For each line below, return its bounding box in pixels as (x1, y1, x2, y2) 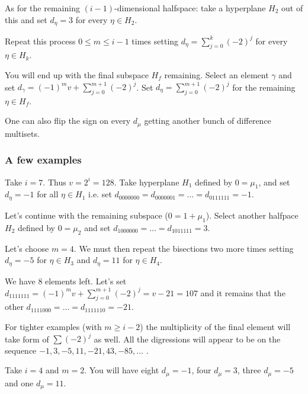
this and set (5, 13, 47, 25)
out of (281, 2, 303, 14)
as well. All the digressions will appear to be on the (94, 332, 281, 345)
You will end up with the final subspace (5, 68, 149, 81)
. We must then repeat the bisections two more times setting (73, 242, 294, 254)
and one (5, 376, 34, 389)
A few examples (5, 152, 82, 167)
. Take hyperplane (114, 175, 179, 188)
